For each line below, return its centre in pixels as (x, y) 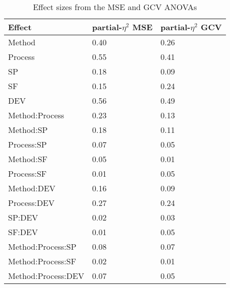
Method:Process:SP (42, 246)
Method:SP (28, 130)
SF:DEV (23, 232)
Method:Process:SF (42, 261)
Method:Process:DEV (46, 276)
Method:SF (28, 159)
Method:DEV (32, 188)
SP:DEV (23, 217)
